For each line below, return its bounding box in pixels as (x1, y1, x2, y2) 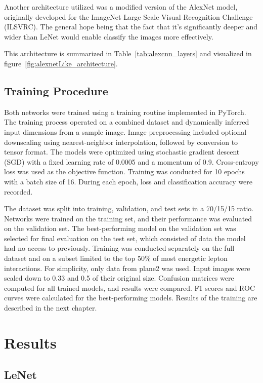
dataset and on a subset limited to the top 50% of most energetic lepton (4, 253, 228, 263)
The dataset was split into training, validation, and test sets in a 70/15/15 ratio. (4, 203, 254, 214)
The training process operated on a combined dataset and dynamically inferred (4, 117, 249, 127)
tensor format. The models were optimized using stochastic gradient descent (4, 146, 240, 157)
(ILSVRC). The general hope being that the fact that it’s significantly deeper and (4, 21, 258, 32)
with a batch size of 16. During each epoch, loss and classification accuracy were (4, 176, 253, 186)
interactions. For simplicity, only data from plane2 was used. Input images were (4, 262, 250, 273)
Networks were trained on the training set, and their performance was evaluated (4, 213, 252, 223)
